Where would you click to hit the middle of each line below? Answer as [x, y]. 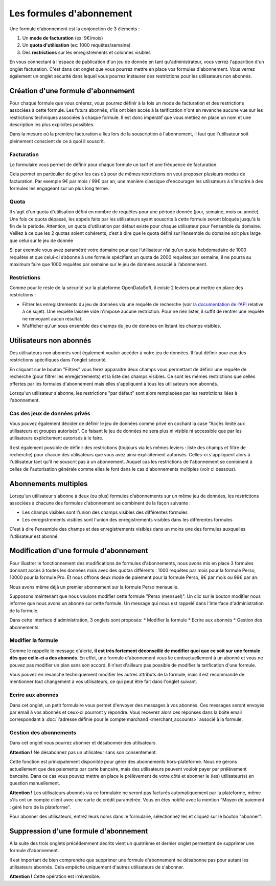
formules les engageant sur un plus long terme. [59, 188]
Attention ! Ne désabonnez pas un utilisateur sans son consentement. [83, 752]
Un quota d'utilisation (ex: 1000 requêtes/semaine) [76, 45]
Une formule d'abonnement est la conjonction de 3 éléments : [75, 29]
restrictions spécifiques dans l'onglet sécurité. [58, 360]
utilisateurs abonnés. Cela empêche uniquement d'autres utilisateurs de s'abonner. [97, 867]
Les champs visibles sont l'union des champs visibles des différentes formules [105, 512]
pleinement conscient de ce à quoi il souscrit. [57, 141]
